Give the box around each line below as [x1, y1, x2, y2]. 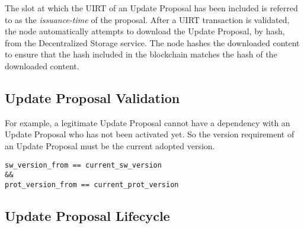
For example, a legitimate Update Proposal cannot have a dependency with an [5, 116, 290, 129]
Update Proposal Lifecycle [5, 206, 170, 224]
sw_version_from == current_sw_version [5, 160, 162, 169]
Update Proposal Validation [5, 88, 180, 107]
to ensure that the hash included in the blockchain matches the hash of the [5, 48, 277, 60]
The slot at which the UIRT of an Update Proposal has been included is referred [5, 2, 298, 14]
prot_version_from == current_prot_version [5, 180, 179, 189]
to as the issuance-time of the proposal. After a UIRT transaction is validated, [5, 13, 290, 25]
